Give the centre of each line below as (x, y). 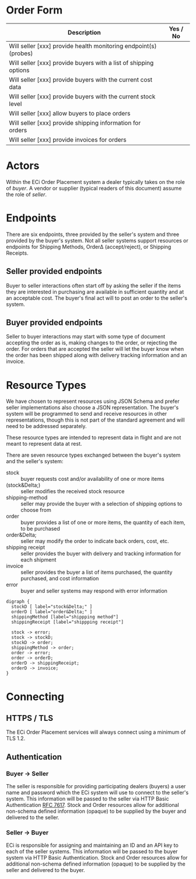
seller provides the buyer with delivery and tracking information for (101, 553)
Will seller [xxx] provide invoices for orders (68, 139)
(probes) (21, 53)
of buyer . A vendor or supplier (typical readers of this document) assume (94, 188)
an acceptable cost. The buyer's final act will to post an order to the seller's (97, 298)
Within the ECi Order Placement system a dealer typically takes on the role (95, 182)
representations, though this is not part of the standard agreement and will (95, 420)
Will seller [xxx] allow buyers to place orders (70, 113)
